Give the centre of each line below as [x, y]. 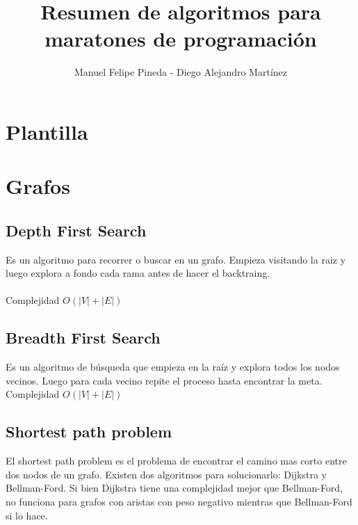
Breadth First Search [83, 338]
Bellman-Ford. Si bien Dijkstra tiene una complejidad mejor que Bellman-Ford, [174, 488]
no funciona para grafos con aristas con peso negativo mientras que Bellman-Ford [179, 502]
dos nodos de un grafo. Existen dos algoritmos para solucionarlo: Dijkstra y [166, 474]
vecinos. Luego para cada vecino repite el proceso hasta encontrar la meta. [164, 380]
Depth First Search [76, 230]
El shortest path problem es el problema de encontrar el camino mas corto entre [176, 461]
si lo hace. [27, 515]
